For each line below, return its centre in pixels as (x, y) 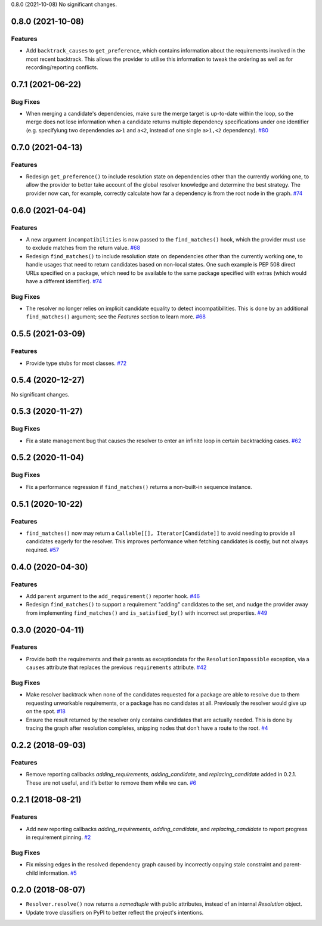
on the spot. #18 (46, 711)
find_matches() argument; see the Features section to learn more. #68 (116, 317)
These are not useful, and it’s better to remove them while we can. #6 (111, 783)
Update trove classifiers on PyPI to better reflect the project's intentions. (115, 912)
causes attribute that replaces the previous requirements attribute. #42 (116, 667)
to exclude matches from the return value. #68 (83, 248)
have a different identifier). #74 (64, 281)
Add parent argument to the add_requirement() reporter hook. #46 (113, 596)
